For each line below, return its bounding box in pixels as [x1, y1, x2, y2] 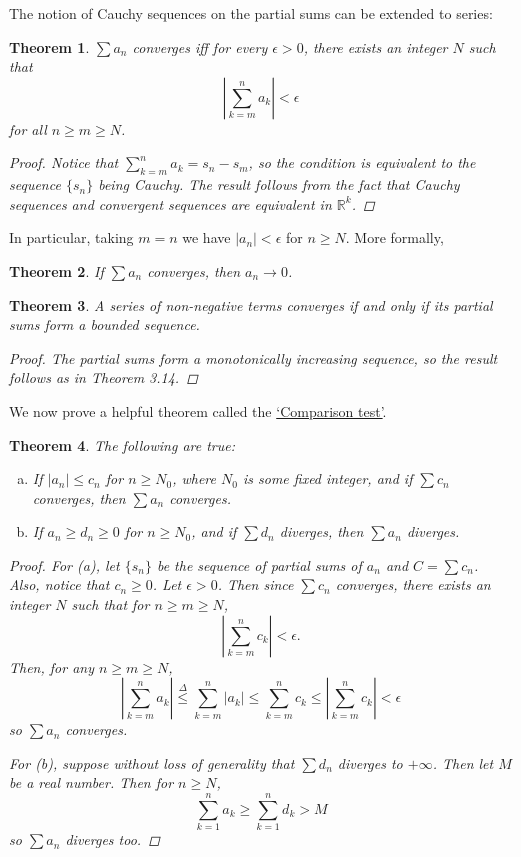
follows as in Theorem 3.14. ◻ [9, 367, 198, 388]
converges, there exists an [335, 574, 491, 595]
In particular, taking [9, 227, 134, 248]
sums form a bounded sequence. [9, 314, 200, 335]
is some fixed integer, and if [242, 468, 413, 489]
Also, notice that [9, 574, 110, 595]
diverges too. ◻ [65, 829, 160, 850]
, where [172, 468, 216, 489]
